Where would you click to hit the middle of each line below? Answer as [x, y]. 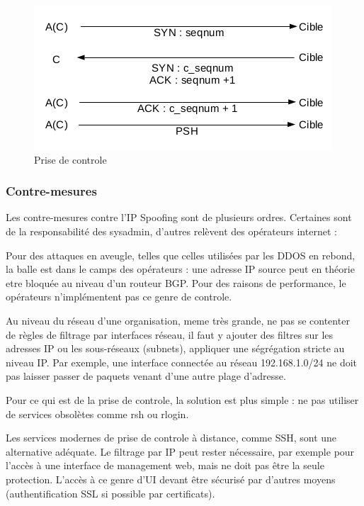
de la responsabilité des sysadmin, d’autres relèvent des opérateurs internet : [171, 231]
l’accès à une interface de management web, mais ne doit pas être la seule [165, 465]
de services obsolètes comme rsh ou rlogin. [97, 414]
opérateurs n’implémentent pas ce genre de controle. [119, 297]
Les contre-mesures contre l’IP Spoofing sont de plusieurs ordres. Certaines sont [179, 217]
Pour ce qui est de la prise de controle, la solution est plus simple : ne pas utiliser [182, 399]
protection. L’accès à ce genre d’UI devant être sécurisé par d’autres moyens [171, 479]
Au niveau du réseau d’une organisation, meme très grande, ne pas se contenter [178, 320]
